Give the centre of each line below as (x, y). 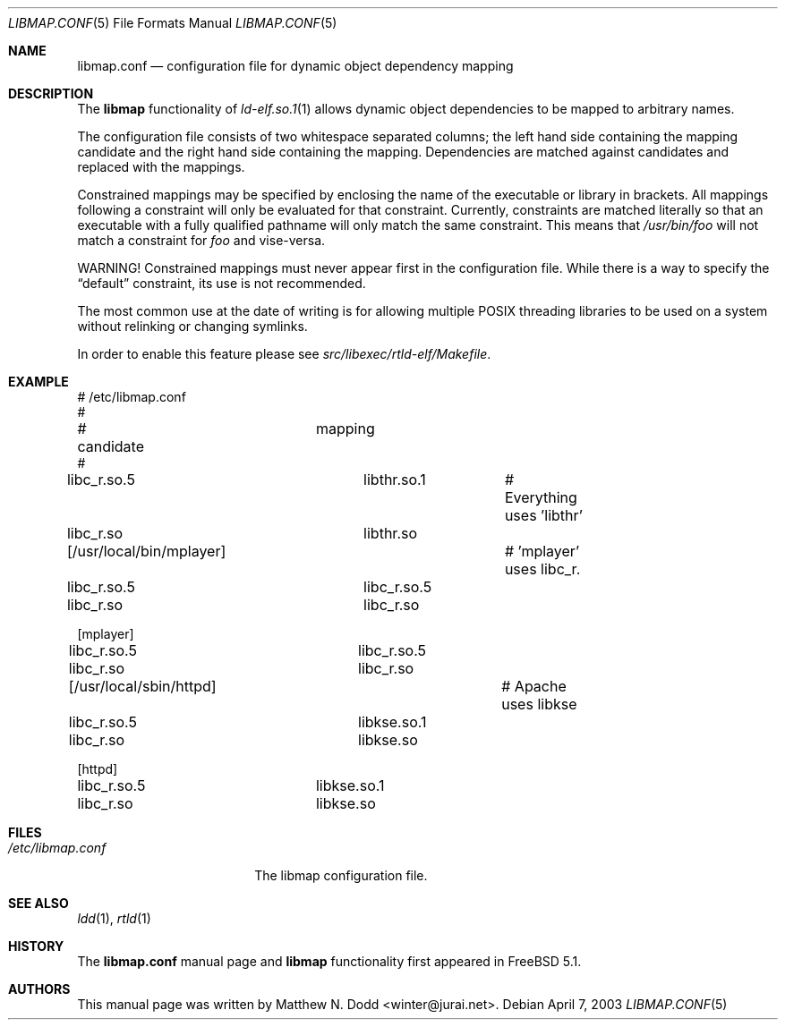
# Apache (534, 686)
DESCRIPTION (51, 93)
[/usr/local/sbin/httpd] (142, 686)
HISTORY (36, 946)
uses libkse (539, 704)
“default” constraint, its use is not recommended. (222, 283)
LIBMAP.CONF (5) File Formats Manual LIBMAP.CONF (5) (173, 23)
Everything (541, 497)
